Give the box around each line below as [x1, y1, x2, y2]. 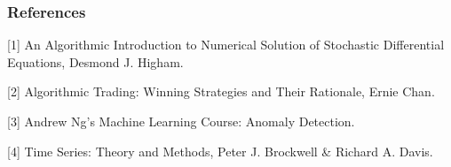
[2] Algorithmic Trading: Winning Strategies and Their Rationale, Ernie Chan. [7, 82, 435, 101]
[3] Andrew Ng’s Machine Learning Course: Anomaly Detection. [7, 112, 355, 130]
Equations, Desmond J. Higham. [7, 52, 184, 71]
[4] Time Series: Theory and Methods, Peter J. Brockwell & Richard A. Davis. [7, 141, 433, 160]
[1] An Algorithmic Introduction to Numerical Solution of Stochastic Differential [7, 35, 445, 54]
